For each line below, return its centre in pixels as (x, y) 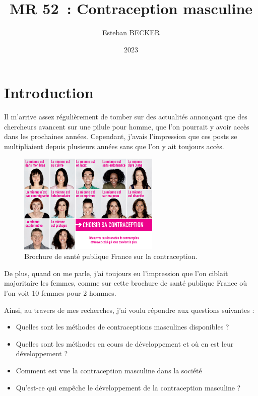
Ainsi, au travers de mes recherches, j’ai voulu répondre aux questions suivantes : (129, 310)
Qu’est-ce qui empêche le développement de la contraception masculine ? (128, 387)
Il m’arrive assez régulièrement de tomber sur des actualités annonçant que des (126, 117)
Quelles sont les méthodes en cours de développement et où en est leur (125, 343)
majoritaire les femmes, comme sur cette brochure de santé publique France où (126, 283)
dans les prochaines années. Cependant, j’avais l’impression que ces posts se (121, 136)
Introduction (49, 92)
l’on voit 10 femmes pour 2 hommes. (60, 292)
